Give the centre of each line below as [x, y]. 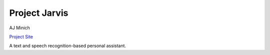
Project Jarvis [39, 13]
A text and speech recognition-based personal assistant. [68, 46]
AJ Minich [19, 28]
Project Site [21, 37]
